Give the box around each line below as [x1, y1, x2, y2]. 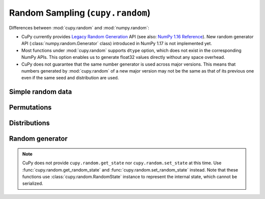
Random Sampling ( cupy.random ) [9, 7, 151, 18]
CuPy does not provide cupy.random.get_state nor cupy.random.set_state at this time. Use [22, 160, 222, 166]
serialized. [22, 180, 44, 186]
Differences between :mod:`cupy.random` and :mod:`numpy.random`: [9, 25, 150, 30]
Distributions [9, 119, 50, 127]
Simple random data [9, 88, 72, 96]
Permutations [9, 103, 52, 112]
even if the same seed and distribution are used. [21, 75, 119, 81]
